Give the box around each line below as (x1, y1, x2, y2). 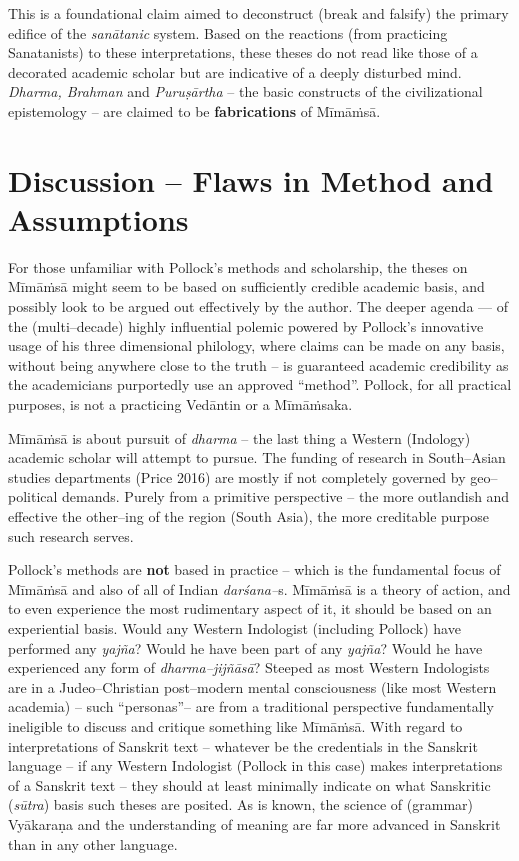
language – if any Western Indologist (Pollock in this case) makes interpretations (8, 755, 503, 776)
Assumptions (8, 198, 189, 239)
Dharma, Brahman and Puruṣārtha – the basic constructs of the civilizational (8, 81, 483, 102)
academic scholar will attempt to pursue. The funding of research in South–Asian (8, 447, 506, 468)
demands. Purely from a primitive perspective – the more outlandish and (62, 486, 510, 507)
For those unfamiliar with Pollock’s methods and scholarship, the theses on (8, 256, 468, 277)
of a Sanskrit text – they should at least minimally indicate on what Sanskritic (8, 774, 491, 795)
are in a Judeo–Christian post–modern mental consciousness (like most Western (8, 676, 497, 697)
